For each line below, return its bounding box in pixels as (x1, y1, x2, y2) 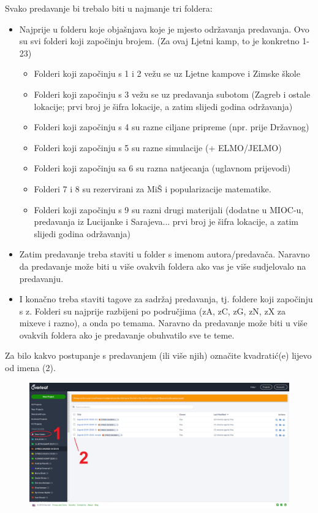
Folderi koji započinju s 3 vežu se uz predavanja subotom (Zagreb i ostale (34, 87, 311, 100)
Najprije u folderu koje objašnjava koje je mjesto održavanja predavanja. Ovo (19, 22, 309, 35)
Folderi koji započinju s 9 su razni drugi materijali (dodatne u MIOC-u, (34, 203, 304, 216)
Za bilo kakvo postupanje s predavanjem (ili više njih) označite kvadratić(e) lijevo (5, 349, 312, 362)
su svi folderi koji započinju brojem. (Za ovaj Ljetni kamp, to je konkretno (19, 34, 300, 47)
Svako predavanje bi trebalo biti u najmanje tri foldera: (5, 2, 213, 14)
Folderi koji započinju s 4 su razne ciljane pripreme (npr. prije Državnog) (34, 120, 309, 133)
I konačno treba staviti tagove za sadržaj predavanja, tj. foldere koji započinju (19, 292, 313, 305)
